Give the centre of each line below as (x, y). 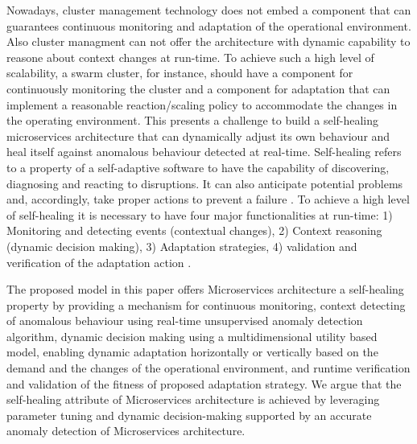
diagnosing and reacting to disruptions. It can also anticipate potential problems (205, 183)
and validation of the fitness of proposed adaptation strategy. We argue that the (204, 383)
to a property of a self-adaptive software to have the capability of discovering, (198, 167)
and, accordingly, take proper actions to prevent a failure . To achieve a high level (208, 199)
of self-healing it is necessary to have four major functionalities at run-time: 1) (200, 214)
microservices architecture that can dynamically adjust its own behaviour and (198, 136)
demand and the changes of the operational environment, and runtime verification (208, 368)
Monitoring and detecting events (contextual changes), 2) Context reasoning (194, 230)
